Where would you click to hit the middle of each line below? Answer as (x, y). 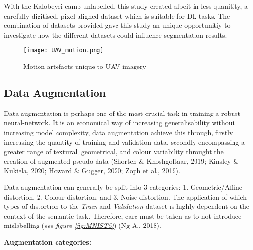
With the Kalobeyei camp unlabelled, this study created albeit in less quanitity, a (126, 6)
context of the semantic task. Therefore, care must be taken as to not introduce (123, 216)
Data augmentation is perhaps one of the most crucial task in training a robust (122, 113)
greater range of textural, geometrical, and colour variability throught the (114, 151)
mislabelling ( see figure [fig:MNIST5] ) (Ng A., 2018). (83, 225)
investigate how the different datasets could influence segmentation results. (116, 34)
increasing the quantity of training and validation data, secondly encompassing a (124, 142)
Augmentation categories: (48, 241)
